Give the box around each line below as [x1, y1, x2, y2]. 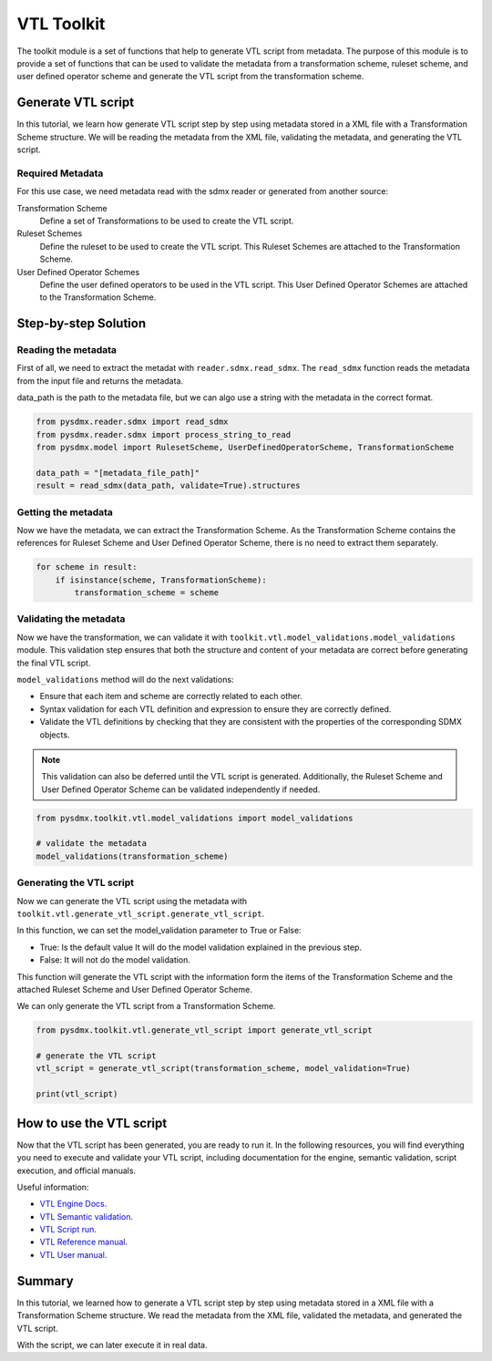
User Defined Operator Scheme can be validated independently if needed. [41, 784, 321, 795]
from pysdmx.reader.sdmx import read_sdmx [36, 417, 229, 428]
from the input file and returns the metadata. [16, 375, 184, 387]
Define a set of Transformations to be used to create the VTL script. [39, 215, 294, 226]
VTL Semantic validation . [39, 1211, 134, 1222]
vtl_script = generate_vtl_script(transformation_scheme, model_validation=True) [36, 1063, 412, 1074]
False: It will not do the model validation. [39, 954, 191, 965]
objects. [39, 729, 70, 740]
